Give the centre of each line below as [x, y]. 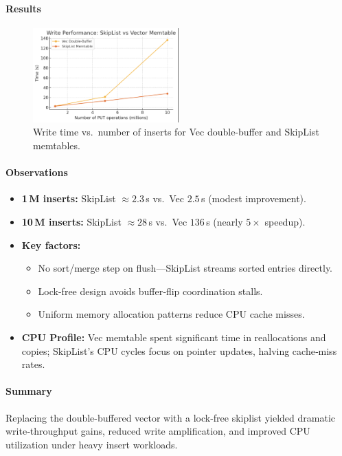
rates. [33, 364]
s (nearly [225, 222]
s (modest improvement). [253, 198]
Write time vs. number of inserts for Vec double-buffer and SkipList [176, 132]
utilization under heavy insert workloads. [92, 444]
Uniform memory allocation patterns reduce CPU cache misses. [171, 314]
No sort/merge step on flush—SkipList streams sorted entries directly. [185, 268]
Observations [37, 172]
